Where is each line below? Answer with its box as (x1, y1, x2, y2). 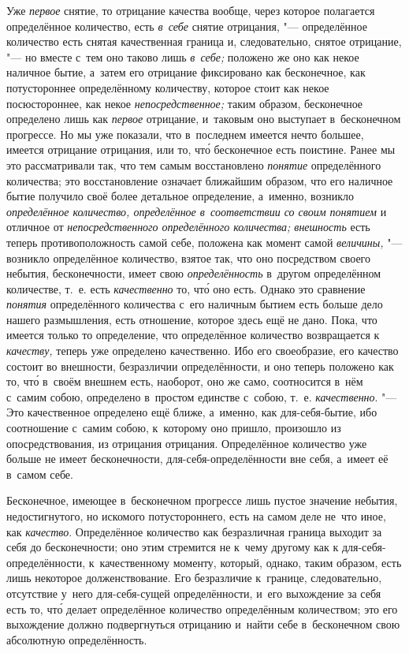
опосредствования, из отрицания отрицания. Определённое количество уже (6, 435, 367, 451)
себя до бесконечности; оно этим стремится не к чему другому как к (6, 539, 339, 555)
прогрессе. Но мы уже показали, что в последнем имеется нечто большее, (6, 125, 364, 142)
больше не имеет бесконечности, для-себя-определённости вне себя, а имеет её (6, 450, 389, 467)
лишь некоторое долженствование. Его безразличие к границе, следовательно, (6, 569, 382, 586)
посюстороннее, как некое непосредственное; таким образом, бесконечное (6, 95, 363, 111)
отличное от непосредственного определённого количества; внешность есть (6, 218, 370, 235)
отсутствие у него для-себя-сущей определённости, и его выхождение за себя (6, 584, 381, 601)
